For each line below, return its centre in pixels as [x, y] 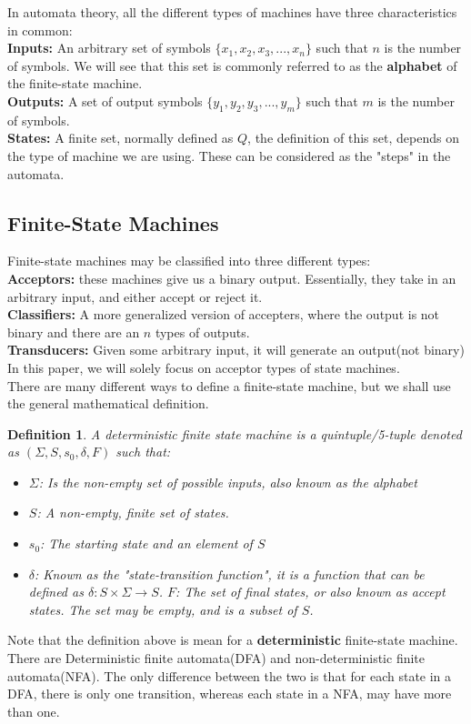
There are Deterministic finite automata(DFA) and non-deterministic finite [216, 658]
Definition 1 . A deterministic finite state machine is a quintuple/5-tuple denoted [235, 433]
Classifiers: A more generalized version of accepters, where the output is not [224, 314]
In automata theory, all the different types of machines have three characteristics [232, 12]
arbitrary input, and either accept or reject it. [135, 296]
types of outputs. [202, 332]
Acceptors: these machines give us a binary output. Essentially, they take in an [232, 278]
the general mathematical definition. [108, 403]
